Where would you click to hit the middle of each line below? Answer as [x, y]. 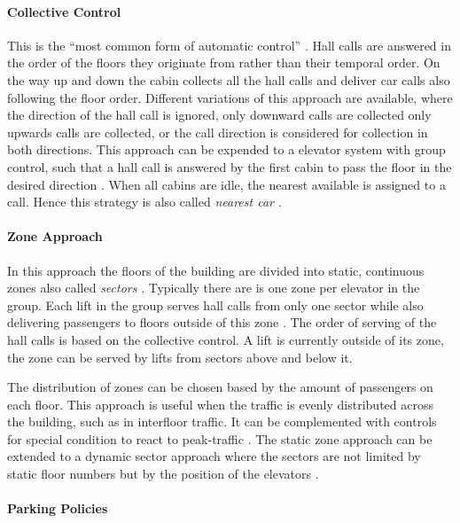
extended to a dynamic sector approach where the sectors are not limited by [214, 456]
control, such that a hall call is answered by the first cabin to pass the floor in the [230, 166]
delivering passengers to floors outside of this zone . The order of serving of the [222, 322]
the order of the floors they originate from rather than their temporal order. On [224, 62]
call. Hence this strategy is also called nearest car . [144, 202]
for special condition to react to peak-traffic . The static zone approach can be [220, 438]
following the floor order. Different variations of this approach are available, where [230, 97]
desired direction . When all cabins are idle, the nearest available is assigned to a [226, 184]
